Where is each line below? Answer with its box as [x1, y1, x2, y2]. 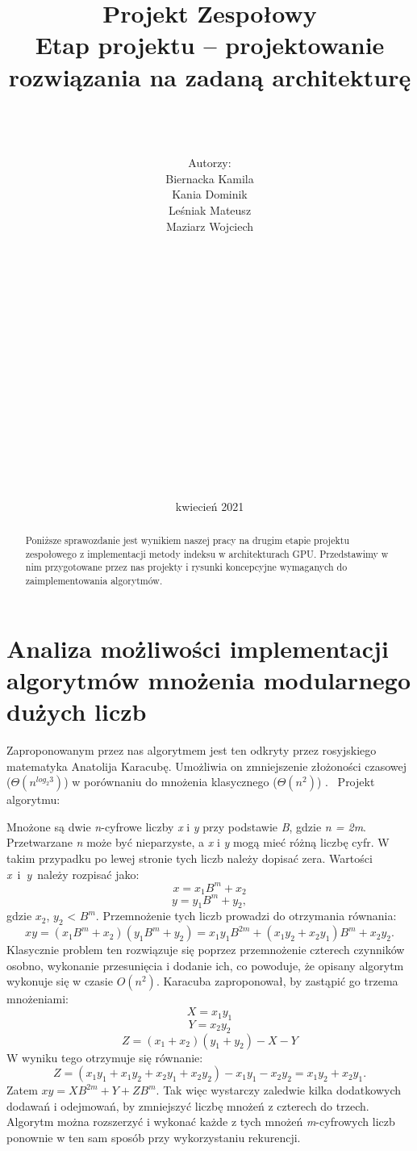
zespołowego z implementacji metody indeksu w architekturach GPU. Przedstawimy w [25, 546, 389, 560]
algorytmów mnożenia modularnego [6, 663, 411, 696]
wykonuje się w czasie [6, 973, 113, 990]
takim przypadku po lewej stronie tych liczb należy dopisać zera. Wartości [6, 850, 373, 867]
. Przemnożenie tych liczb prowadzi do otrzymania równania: [95, 907, 397, 924]
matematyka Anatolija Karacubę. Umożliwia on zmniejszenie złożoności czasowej [6, 757, 407, 774]
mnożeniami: [6, 990, 69, 1007]
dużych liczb [6, 695, 147, 728]
